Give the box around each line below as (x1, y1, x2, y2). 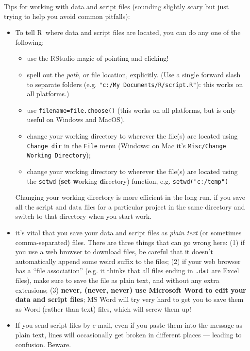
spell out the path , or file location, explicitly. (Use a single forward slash (27, 69, 241, 79)
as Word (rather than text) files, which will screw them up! (15, 303, 191, 314)
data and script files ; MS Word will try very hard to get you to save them (15, 294, 244, 304)
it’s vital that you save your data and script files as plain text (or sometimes (15, 228, 242, 237)
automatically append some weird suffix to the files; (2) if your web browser (15, 256, 241, 266)
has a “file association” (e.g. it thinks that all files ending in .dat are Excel (15, 265, 239, 276)
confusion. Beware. (15, 339, 71, 349)
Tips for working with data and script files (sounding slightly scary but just (4, 1, 229, 11)
